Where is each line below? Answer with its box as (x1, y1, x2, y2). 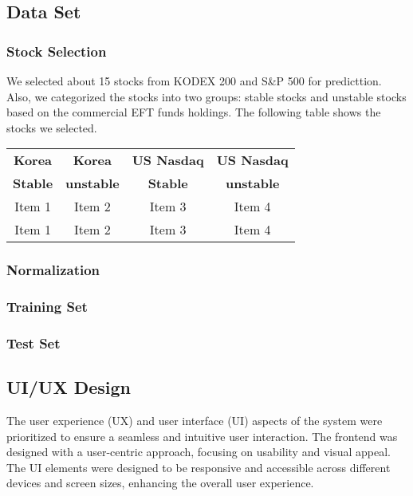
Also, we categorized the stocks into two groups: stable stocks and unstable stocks (6, 88, 407, 104)
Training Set (6, 297, 88, 317)
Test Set (6, 333, 61, 352)
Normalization (6, 260, 100, 280)
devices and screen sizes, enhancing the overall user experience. (6, 474, 314, 491)
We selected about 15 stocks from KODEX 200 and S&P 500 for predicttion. (6, 73, 382, 89)
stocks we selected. (6, 119, 97, 136)
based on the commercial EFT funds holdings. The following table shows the (6, 104, 381, 120)
